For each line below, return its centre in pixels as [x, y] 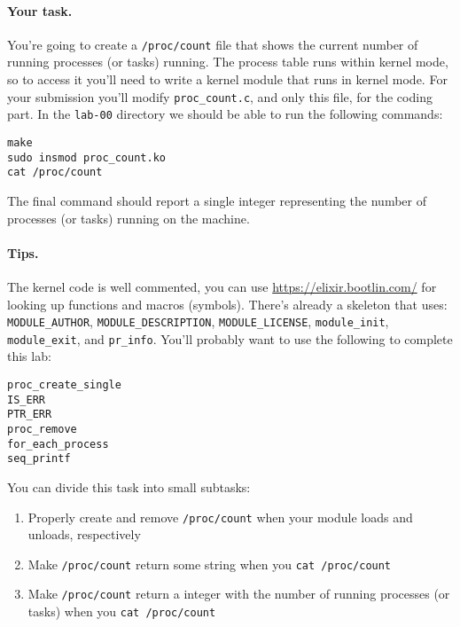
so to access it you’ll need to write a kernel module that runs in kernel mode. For [227, 79]
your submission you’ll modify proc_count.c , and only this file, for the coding [220, 96]
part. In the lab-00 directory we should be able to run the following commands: [225, 114]
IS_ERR [26, 400]
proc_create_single [64, 385]
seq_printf [39, 459]
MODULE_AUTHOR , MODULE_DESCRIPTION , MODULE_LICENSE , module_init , [198, 321]
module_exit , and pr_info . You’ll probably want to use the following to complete [230, 338]
